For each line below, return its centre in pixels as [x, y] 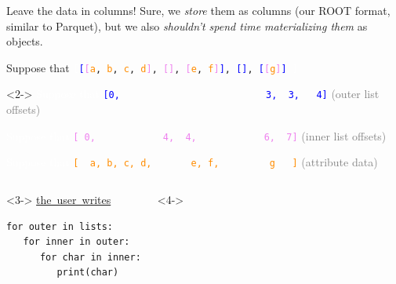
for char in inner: [90, 257]
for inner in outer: [76, 242]
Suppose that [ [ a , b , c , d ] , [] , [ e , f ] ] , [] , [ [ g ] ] [147, 67]
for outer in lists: [60, 226]
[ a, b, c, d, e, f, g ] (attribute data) [225, 162]
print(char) [88, 273]
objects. [25, 41]
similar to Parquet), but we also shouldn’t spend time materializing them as [187, 25]
